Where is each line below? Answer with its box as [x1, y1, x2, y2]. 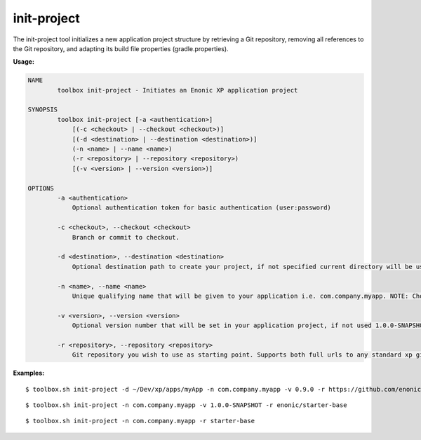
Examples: [13, 369, 45, 378]
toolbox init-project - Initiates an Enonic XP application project [57, 86, 298, 94]
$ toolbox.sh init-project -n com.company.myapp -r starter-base [25, 417, 255, 425]
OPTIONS [27, 184, 54, 192]
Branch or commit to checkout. [72, 233, 180, 241]
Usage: [13, 57, 35, 66]
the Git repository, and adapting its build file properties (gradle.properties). [13, 44, 229, 53]
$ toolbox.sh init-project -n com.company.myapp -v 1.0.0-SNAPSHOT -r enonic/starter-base [25, 401, 347, 409]
